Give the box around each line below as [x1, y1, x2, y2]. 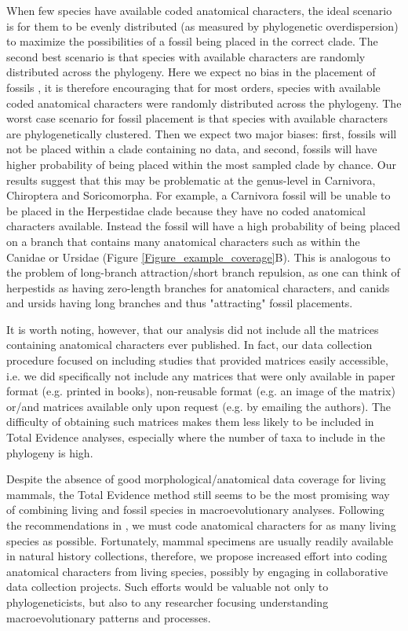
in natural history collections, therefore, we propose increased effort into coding [6, 548, 388, 564]
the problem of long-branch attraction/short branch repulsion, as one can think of [6, 264, 400, 281]
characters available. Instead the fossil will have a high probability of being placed [6, 218, 401, 234]
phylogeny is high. [6, 444, 93, 460]
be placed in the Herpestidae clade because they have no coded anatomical [6, 202, 366, 218]
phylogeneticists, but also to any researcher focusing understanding [6, 593, 329, 610]
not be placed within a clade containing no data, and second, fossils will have [6, 141, 377, 157]
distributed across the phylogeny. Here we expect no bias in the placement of [6, 64, 376, 80]
